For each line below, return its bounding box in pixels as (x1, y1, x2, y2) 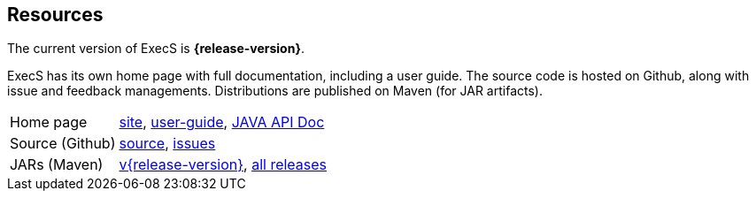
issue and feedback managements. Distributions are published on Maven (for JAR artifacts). (7, 83, 543, 99)
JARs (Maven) (10, 156, 104, 174)
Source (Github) (10, 134, 116, 153)
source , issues (119, 134, 216, 153)
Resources (7, 4, 104, 26)
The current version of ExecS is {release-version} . (7, 41, 305, 57)
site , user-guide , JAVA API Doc (119, 113, 325, 132)
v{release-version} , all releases (119, 156, 328, 174)
